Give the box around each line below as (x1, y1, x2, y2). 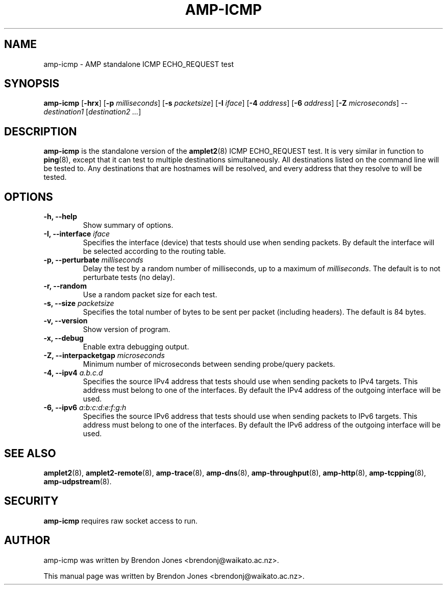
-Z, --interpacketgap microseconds (43, 351, 165, 360)
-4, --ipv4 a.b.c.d (43, 368, 103, 378)
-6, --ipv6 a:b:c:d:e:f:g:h (43, 403, 127, 412)
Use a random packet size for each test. (83, 290, 217, 299)
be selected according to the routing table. (83, 247, 226, 256)
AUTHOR (4, 534, 51, 547)
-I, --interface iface (43, 229, 110, 239)
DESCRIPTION (4, 125, 77, 138)
